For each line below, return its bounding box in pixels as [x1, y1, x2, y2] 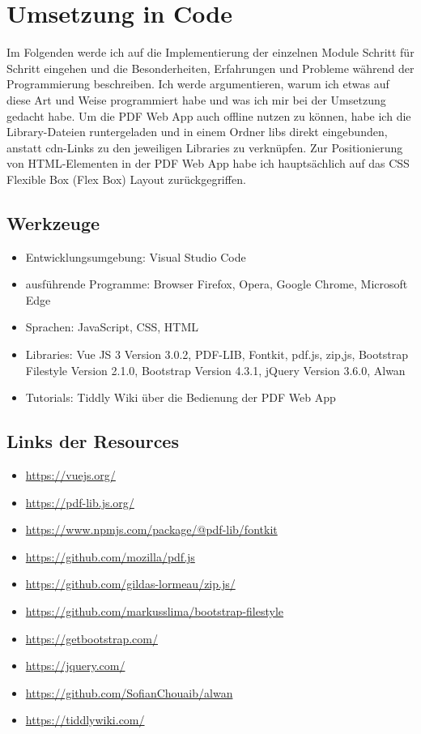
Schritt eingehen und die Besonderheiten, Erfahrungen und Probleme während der [6, 59, 415, 76]
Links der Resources [6, 429, 179, 454]
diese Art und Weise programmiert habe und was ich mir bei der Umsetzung [6, 91, 386, 108]
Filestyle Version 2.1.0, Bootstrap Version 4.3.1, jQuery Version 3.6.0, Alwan [25, 361, 406, 378]
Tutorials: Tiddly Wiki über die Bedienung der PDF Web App [25, 389, 336, 406]
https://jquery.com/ [25, 657, 125, 674]
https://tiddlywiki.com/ [25, 711, 145, 728]
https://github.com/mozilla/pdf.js [25, 548, 195, 565]
